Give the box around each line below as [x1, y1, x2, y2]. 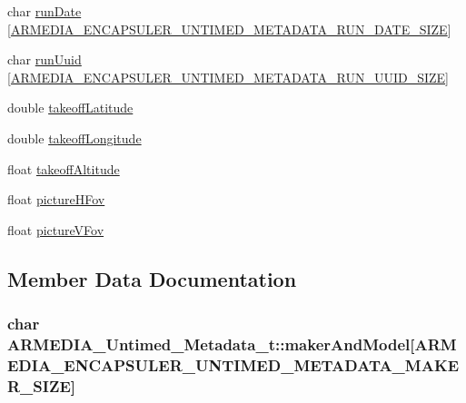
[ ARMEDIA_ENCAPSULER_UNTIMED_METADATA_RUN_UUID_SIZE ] [7, 67, 450, 86]
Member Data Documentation [7, 264, 297, 292]
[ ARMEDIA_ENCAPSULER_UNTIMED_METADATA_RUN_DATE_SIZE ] [7, 19, 451, 38]
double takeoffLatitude [7, 98, 134, 117]
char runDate [7, 2, 82, 20]
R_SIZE [7, 374, 71, 397]
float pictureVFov [7, 220, 104, 239]
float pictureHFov [7, 190, 105, 209]
